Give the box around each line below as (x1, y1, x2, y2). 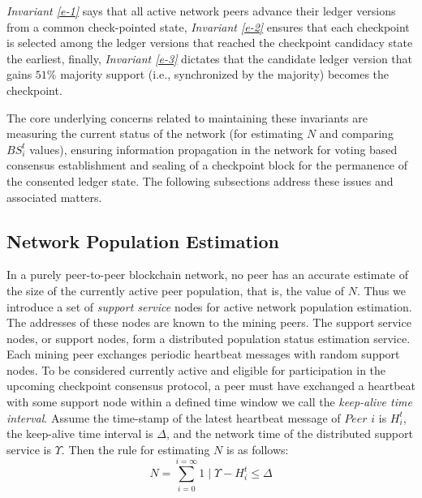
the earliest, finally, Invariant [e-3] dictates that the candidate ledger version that (6, 49, 412, 67)
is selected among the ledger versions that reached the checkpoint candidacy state (6, 34, 413, 51)
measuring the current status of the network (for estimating (6, 125, 304, 142)
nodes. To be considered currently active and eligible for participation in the (6, 361, 386, 378)
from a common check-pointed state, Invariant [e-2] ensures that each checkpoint (6, 18, 410, 35)
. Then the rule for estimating (61, 440, 210, 457)
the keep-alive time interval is (6, 425, 153, 442)
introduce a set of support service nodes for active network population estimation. (6, 298, 412, 315)
